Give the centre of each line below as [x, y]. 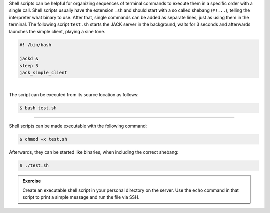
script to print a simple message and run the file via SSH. [81, 197]
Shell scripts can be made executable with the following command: [78, 126]
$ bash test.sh [38, 108]
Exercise [32, 181]
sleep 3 [29, 66]
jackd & [29, 59]
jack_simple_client [43, 73]
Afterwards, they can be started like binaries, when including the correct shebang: [94, 152]
